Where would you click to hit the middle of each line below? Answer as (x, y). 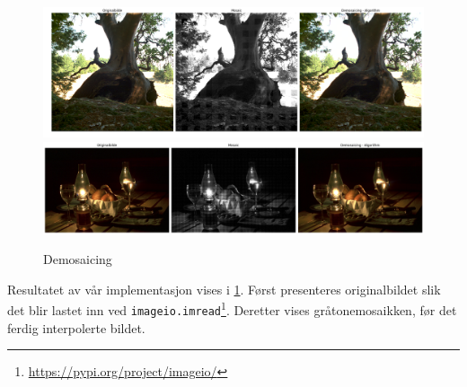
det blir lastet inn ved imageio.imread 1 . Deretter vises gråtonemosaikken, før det (232, 309)
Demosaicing (78, 259)
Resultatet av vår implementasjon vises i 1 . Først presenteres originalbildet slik (224, 289)
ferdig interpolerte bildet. (76, 327)
